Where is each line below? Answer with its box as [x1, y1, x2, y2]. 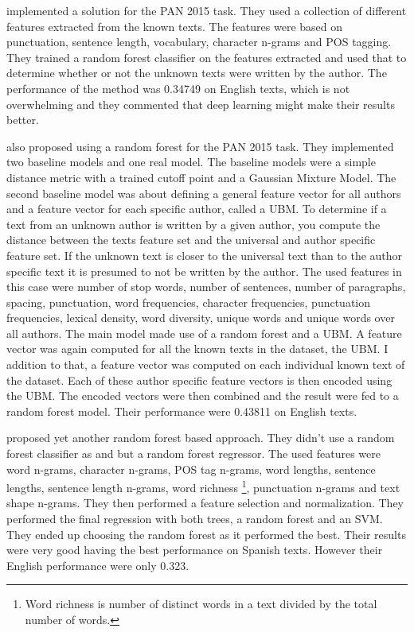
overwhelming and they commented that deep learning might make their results [6, 95, 395, 112]
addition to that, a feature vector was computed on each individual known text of [6, 356, 405, 373]
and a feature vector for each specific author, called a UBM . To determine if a [6, 200, 387, 217]
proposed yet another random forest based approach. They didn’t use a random [6, 429, 395, 446]
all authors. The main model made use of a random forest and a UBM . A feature [6, 324, 402, 341]
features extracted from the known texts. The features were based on [6, 17, 343, 34]
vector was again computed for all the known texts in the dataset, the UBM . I [6, 340, 389, 357]
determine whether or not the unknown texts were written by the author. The [6, 64, 387, 81]
